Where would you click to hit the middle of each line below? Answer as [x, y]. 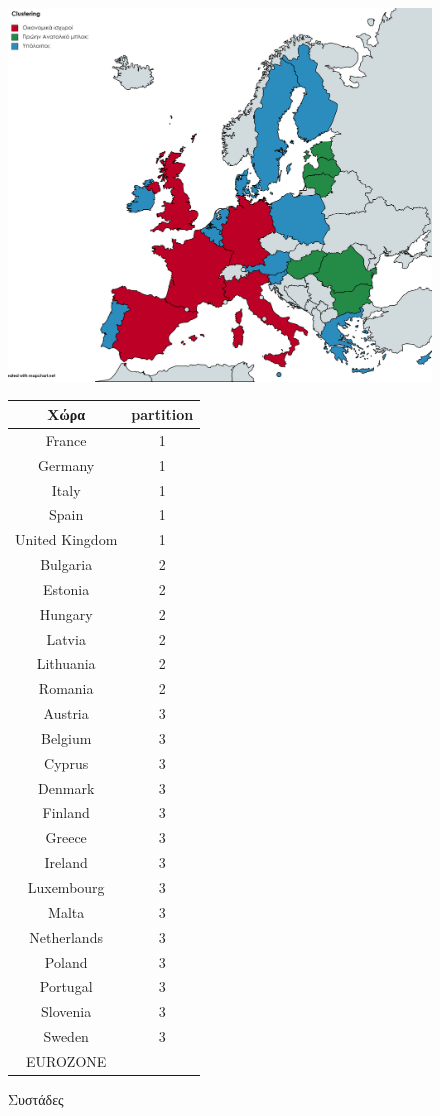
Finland [66, 812]
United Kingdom [66, 539]
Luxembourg [66, 887]
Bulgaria [66, 564]
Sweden [66, 1036]
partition [162, 413]
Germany [66, 464]
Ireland [66, 862]
